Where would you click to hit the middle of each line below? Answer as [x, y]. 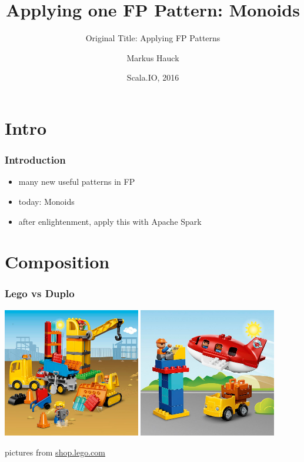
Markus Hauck [153, 57]
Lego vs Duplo [40, 293]
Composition [57, 262]
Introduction [35, 160]
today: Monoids [46, 201]
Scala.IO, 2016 [153, 77]
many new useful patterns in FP [77, 182]
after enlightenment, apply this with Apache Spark [110, 221]
